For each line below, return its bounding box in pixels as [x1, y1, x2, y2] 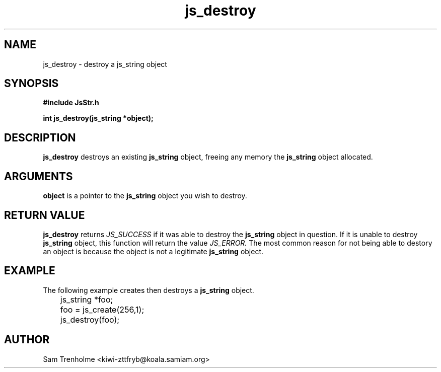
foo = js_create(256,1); [60, 304, 144, 315]
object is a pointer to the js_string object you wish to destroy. [43, 191, 247, 200]
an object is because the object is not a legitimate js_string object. [43, 247, 264, 256]
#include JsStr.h [43, 98, 99, 107]
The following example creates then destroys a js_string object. [43, 285, 254, 294]
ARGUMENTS [4, 170, 73, 183]
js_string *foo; [60, 294, 113, 305]
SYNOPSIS [4, 77, 59, 90]
